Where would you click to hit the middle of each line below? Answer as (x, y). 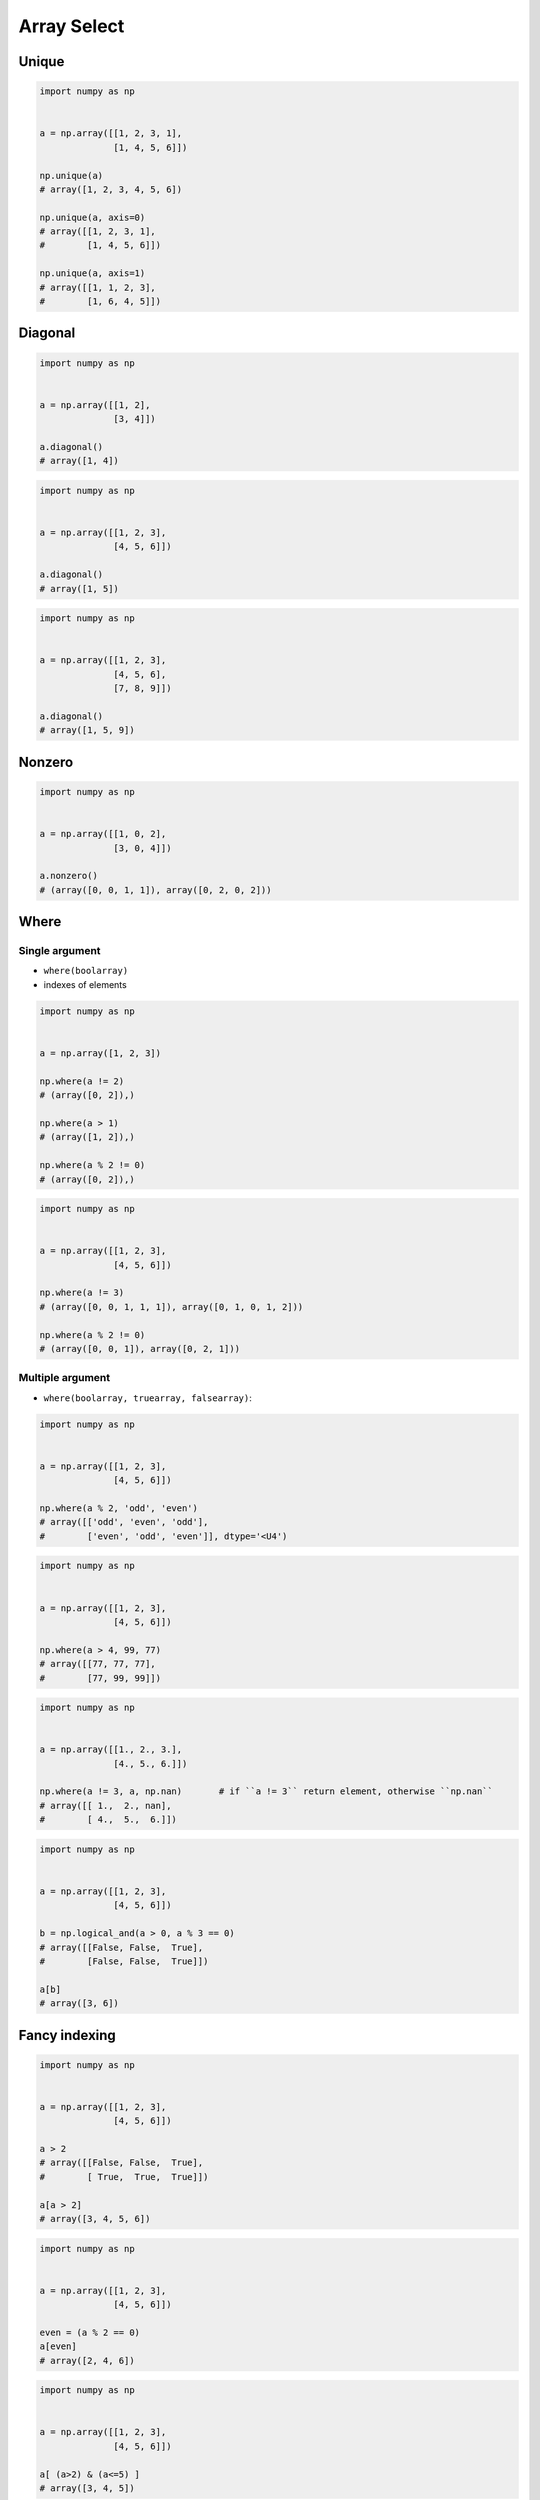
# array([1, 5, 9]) (87, 730)
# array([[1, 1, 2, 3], (98, 287)
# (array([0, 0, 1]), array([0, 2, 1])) (139, 1348)
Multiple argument (64, 1378)
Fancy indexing (67, 2035)
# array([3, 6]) (79, 2003)
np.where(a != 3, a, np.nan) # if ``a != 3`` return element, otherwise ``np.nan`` (266, 1791)
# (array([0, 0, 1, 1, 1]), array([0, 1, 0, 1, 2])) (171, 1306)
